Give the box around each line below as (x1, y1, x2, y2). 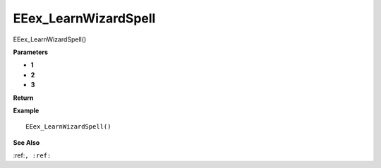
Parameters (13, 48, 49, 56)
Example (13, 106, 40, 115)
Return (13, 93, 34, 102)
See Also (13, 138, 40, 147)
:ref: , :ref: (13, 151, 52, 160)
